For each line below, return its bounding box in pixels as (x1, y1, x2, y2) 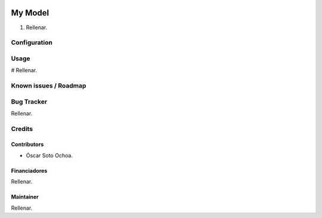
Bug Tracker (11, 97, 48, 105)
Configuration (11, 39, 53, 47)
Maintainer (11, 194, 39, 201)
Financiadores (11, 167, 48, 174)
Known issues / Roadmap (11, 81, 86, 89)
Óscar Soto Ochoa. (26, 152, 73, 159)
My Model (11, 8, 49, 18)
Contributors (11, 141, 44, 148)
